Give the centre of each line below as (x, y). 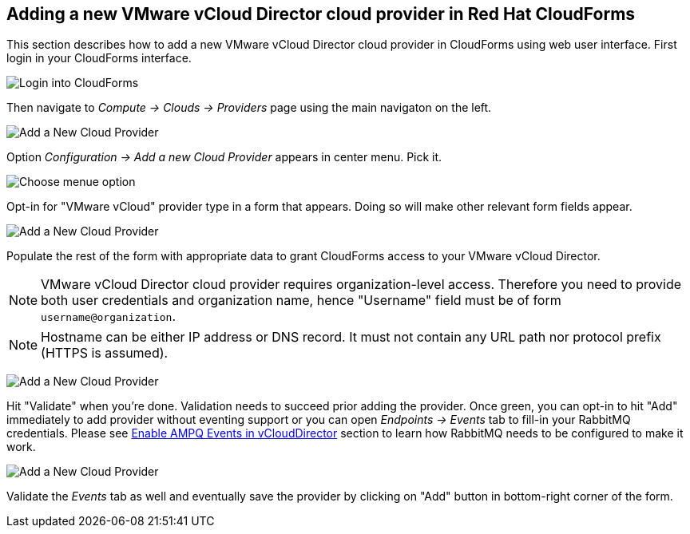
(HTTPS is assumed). (105, 353)
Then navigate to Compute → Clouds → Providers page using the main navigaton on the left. (249, 108)
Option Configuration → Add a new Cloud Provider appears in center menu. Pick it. (224, 157)
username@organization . (109, 316)
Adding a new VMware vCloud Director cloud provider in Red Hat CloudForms (321, 14)
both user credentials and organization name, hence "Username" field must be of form (301, 301)
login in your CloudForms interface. (99, 58)
